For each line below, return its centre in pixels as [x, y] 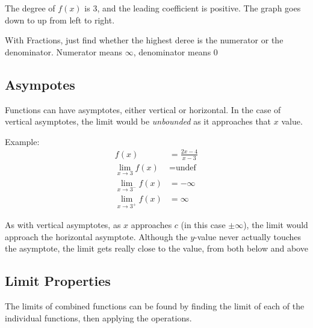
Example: [22, 141]
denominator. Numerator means [64, 51]
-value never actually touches [248, 236]
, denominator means [172, 51]
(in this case [203, 225]
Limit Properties [58, 281]
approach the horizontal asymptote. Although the [96, 236]
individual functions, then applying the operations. [98, 317]
